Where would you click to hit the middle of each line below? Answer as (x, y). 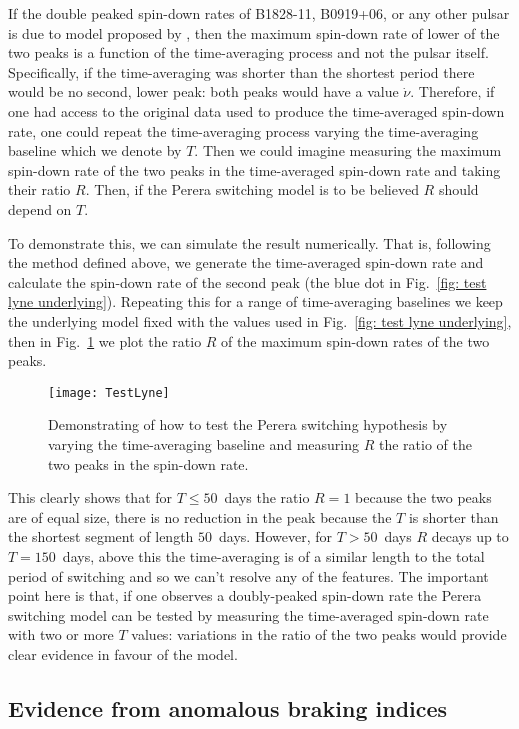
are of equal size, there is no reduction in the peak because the (200, 516)
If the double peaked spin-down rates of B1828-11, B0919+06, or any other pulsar (259, 13)
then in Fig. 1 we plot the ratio (105, 340)
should (458, 189)
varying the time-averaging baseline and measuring (203, 443)
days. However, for (275, 536)
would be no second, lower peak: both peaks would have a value (203, 91)
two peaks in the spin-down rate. (148, 463)
